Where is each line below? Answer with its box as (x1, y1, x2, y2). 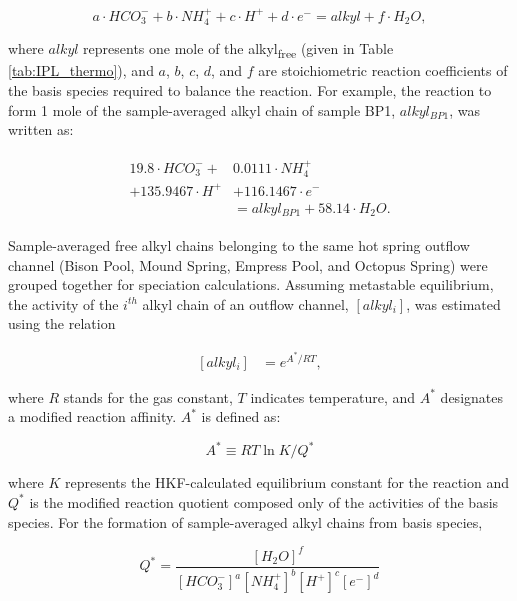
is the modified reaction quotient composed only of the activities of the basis (29, 491, 499, 512)
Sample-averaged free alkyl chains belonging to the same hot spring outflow (8, 235, 470, 256)
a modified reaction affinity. (8, 406, 177, 427)
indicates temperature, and (250, 386, 416, 407)
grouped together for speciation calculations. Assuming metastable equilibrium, (8, 274, 494, 295)
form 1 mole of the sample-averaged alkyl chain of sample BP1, (8, 99, 396, 120)
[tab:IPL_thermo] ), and (8, 60, 154, 81)
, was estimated (406, 293, 501, 314)
